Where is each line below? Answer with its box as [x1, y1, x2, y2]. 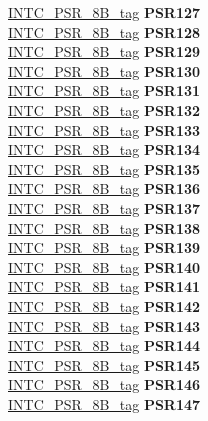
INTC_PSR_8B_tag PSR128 [8, 21, 201, 42]
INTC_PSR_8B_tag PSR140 [8, 256, 201, 277]
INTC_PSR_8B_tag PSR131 [8, 80, 201, 101]
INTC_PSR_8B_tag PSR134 [8, 139, 201, 160]
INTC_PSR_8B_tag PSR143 [8, 315, 201, 336]
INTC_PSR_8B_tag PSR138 [8, 217, 201, 238]
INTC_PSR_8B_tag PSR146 [8, 374, 201, 395]
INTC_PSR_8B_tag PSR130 [8, 60, 201, 81]
